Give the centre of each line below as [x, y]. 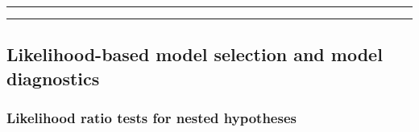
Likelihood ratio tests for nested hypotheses [151, 118]
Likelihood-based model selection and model [195, 54]
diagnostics [53, 78]
